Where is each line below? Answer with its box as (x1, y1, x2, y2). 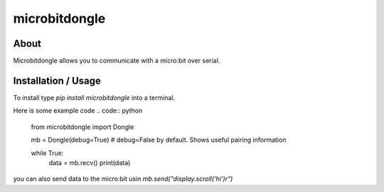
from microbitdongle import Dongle (31, 123, 134, 131)
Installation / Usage (13, 74, 101, 86)
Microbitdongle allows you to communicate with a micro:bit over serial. (13, 57, 220, 65)
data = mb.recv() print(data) (48, 158, 131, 166)
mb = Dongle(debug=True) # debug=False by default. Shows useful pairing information (31, 135, 287, 145)
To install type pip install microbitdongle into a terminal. (13, 93, 176, 102)
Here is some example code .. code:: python (13, 106, 143, 115)
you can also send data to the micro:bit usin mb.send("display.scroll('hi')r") (13, 174, 233, 183)
